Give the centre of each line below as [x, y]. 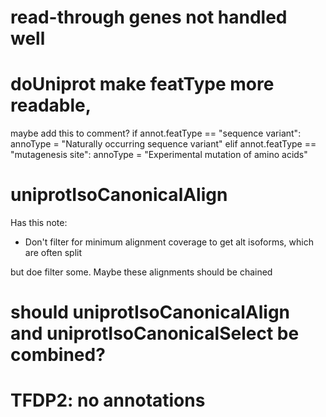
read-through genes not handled [149, 17]
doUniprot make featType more [142, 84]
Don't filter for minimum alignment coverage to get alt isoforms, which [169, 242]
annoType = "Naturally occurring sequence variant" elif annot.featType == [163, 144]
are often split [53, 253]
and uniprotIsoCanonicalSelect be [155, 333]
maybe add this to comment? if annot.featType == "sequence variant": [156, 133]
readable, [51, 105]
